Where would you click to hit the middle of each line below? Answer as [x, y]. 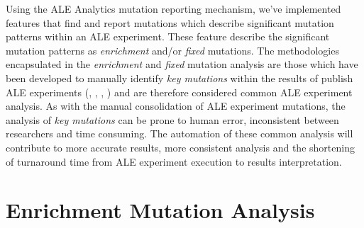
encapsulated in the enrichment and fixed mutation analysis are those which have [182, 64]
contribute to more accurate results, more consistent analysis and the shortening [180, 147]
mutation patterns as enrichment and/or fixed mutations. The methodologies [172, 50]
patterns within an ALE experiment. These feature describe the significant [168, 36]
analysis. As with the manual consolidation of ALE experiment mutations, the [176, 106]
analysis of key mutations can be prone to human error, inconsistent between [172, 119]
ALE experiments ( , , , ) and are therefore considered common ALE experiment [179, 92]
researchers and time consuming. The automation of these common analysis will [180, 133]
